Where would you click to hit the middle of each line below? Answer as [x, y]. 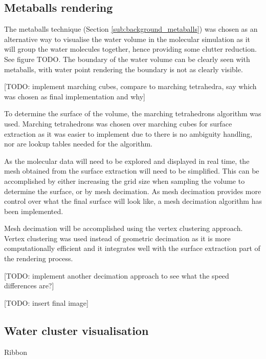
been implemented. [34, 211]
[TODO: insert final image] [46, 302]
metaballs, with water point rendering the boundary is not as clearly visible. [124, 69]
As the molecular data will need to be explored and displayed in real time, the [127, 161]
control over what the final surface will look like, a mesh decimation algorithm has [133, 201]
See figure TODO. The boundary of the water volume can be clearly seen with [127, 59]
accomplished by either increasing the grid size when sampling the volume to [125, 181]
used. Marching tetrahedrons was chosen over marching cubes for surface [118, 123]
